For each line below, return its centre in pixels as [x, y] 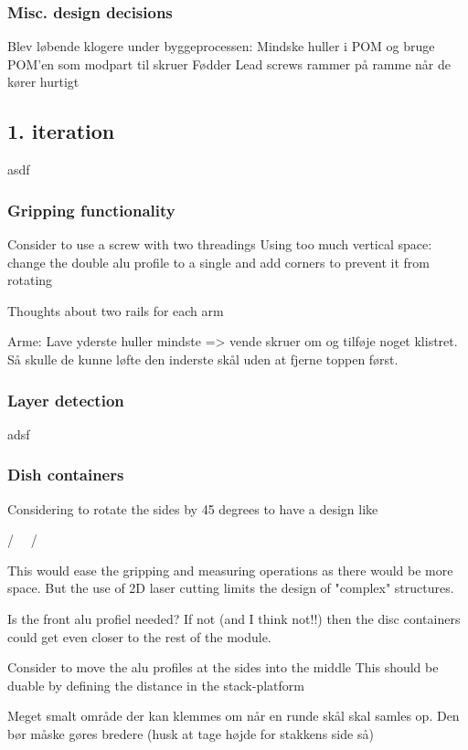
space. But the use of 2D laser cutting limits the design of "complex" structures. [231, 588]
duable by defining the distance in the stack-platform [156, 685]
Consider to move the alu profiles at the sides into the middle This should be [223, 667]
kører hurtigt [43, 82]
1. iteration [61, 131]
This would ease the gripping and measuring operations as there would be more [230, 570]
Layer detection [66, 400]
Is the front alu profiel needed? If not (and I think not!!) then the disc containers [234, 618]
